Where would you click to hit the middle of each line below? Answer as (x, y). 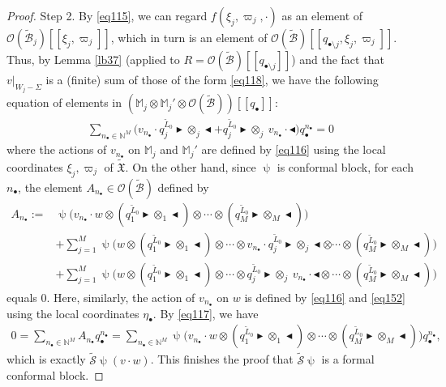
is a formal (348, 359)
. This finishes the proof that (222, 359)
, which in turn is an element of (189, 37)
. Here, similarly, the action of (121, 297)
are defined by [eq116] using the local (294, 149)
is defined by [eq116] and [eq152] (325, 297)
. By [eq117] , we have (206, 313)
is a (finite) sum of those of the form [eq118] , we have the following (212, 79)
